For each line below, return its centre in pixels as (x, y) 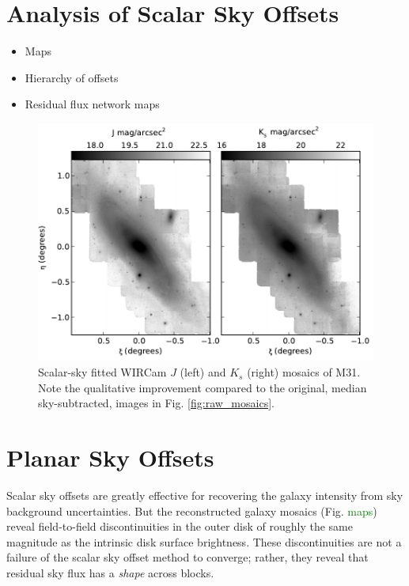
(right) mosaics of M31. (304, 372)
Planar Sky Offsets (110, 457)
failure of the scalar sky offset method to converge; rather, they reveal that (187, 557)
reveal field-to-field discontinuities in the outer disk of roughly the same (180, 526)
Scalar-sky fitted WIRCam (102, 372)
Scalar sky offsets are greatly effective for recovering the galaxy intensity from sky (205, 495)
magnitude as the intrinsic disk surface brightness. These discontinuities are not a (204, 541)
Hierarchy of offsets (72, 77)
